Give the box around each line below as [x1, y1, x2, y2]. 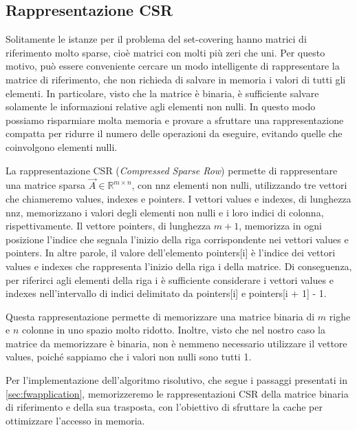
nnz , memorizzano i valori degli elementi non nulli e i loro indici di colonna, [6, 205, 324, 219]
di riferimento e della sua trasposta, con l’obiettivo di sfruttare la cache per [6, 400, 323, 414]
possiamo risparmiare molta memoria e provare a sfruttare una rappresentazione [6, 112, 344, 127]
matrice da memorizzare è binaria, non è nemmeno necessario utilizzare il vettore [6, 336, 347, 350]
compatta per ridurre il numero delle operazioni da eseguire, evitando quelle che [6, 126, 343, 141]
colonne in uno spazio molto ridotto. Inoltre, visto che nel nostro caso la [21, 322, 325, 337]
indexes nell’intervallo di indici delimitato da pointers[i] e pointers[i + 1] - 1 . [6, 286, 327, 300]
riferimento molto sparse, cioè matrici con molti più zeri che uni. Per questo [6, 45, 325, 59]
